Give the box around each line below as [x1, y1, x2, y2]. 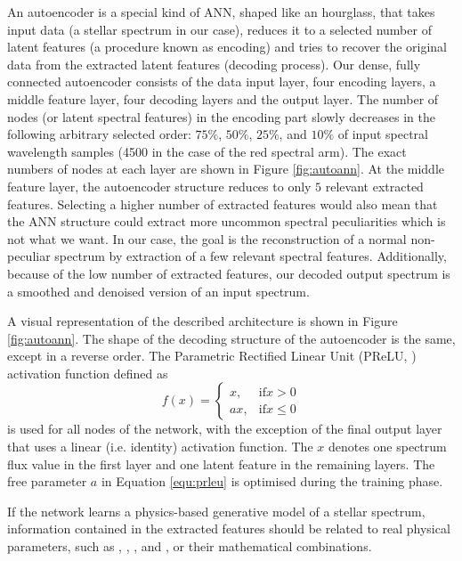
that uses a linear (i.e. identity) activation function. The [7, 437, 313, 456]
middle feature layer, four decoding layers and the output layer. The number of [7, 89, 439, 108]
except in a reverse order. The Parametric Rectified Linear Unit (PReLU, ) [7, 346, 417, 365]
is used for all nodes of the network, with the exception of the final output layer [7, 419, 442, 438]
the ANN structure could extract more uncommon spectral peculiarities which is [7, 212, 446, 231]
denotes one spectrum [328, 437, 447, 456]
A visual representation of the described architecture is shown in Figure [7, 312, 398, 330]
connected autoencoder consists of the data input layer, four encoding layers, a [7, 72, 436, 91]
